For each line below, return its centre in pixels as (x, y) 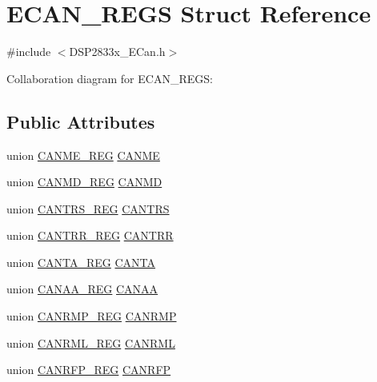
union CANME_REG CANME (83, 155)
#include (29, 52)
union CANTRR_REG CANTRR (90, 235)
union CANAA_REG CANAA (82, 289)
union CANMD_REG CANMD (84, 182)
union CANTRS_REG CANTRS (88, 208)
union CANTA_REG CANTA (81, 262)
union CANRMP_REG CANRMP (92, 316)
